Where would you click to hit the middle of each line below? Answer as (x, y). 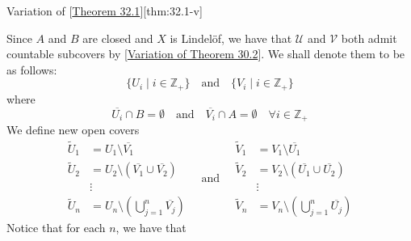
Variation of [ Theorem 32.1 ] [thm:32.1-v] (105, 11)
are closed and (118, 38)
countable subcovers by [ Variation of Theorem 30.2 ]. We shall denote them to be (206, 54)
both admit (369, 38)
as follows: (32, 69)
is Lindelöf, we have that (231, 38)
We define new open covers (73, 130)
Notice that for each (56, 228)
